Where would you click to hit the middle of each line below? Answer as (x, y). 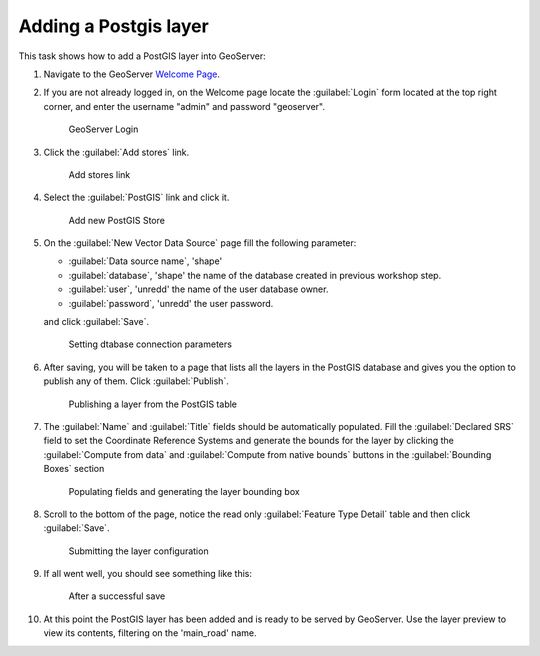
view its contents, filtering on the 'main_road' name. (150, 633)
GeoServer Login (103, 129)
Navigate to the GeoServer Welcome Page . (131, 74)
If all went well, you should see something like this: (148, 574)
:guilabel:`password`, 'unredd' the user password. (171, 303)
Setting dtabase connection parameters (150, 344)
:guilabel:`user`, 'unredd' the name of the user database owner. (198, 289)
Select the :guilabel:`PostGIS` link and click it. (136, 197)
